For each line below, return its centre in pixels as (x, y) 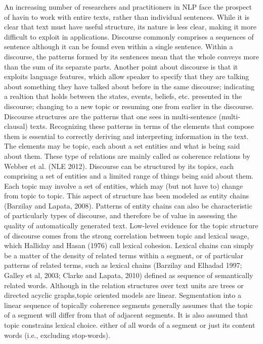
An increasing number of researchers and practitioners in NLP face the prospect (128, 7)
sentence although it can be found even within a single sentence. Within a (119, 46)
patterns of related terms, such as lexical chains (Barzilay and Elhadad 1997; (123, 265)
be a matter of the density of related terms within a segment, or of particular (124, 255)
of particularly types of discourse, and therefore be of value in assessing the (121, 215)
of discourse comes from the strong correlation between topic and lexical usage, (127, 235)
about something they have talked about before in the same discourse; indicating (129, 86)
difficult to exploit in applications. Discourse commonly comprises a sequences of (129, 36)
